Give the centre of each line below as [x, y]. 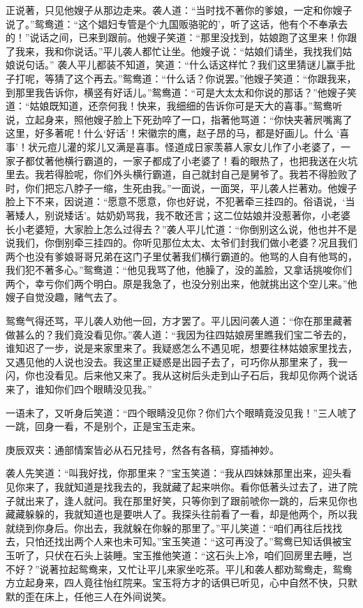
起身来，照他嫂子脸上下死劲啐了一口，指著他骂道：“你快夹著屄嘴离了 [193, 119]
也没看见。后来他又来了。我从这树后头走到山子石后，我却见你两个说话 [196, 375]
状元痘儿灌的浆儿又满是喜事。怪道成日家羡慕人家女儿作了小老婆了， [184, 146]
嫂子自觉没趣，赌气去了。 [64, 297]
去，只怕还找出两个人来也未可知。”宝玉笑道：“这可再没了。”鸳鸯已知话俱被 [174, 541]
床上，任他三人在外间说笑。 [108, 596]
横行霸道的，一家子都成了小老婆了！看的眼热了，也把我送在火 [206, 160]
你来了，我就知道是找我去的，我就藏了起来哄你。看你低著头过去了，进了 [181, 487]
